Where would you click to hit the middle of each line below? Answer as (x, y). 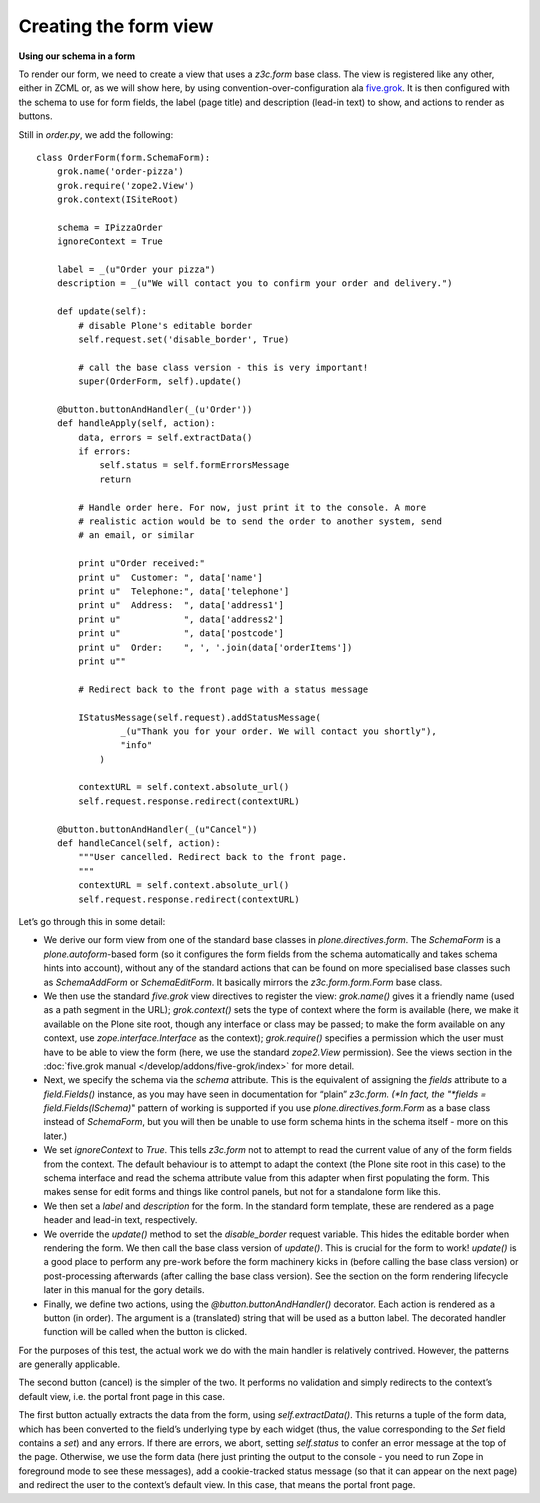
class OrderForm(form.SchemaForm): (123, 157)
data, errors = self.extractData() (165, 437)
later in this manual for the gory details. (124, 1290)
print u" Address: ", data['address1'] (181, 605)
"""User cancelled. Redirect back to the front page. (213, 857)
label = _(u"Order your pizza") (136, 269)
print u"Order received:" (141, 563)
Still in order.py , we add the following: (96, 134)
